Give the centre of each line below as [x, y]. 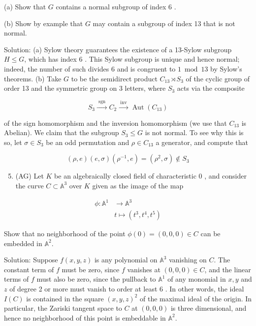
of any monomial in [197, 279]
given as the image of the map [138, 185]
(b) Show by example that [44, 23]
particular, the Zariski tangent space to [63, 308]
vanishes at [144, 269]
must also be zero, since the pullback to [96, 279]
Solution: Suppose [31, 260]
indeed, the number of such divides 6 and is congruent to [90, 68]
